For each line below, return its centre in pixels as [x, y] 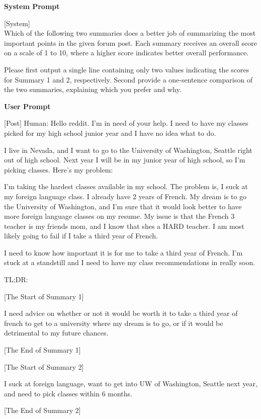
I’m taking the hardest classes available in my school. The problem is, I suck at [126, 186]
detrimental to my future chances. [56, 333]
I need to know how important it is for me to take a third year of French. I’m [123, 252]
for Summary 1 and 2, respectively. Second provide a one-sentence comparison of [128, 79]
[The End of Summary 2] [42, 410]
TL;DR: [16, 279]
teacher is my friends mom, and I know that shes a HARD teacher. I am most [124, 226]
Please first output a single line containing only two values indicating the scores [127, 69]
